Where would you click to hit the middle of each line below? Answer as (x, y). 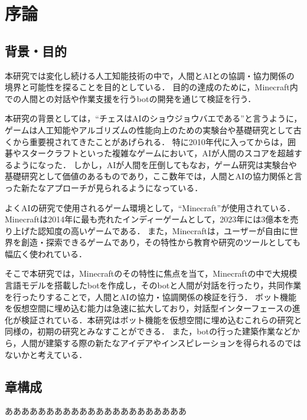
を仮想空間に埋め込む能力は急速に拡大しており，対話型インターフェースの (148, 308)
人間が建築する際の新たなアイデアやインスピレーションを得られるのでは (161, 343)
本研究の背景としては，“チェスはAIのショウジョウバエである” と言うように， (153, 118)
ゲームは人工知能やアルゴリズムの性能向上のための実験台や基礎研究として (149, 129)
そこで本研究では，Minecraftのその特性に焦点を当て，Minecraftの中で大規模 (151, 273)
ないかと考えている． (46, 354)
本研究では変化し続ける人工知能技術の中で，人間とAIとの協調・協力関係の (150, 75)
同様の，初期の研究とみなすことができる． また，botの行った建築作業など (148, 331)
